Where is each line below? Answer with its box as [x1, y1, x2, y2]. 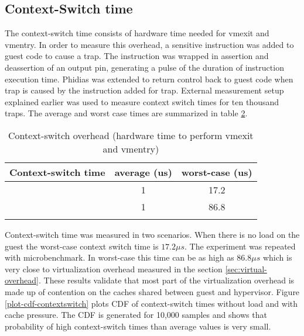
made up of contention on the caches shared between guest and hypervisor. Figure [5, 285, 300, 297]
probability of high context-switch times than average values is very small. [5, 320, 271, 332]
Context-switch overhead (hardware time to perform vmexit [8, 128, 254, 142]
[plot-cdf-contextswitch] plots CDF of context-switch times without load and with [5, 297, 298, 309]
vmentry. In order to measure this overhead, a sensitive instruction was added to [5, 38, 294, 50]
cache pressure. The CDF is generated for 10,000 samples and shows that [5, 309, 267, 321]
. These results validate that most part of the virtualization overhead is [39, 274, 295, 286]
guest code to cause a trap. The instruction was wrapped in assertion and [5, 50, 269, 62]
